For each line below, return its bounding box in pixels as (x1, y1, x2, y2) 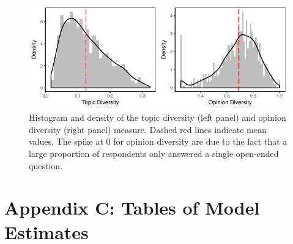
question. (29, 159, 62, 172)
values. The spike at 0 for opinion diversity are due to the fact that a (29, 135, 287, 148)
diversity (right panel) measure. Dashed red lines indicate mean (29, 123, 267, 135)
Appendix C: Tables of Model (4, 195, 260, 220)
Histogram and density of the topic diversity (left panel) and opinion (29, 111, 286, 124)
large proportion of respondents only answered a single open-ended (29, 147, 279, 159)
